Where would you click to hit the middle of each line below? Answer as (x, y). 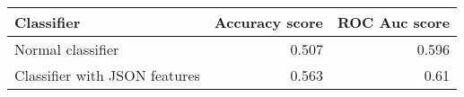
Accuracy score (268, 22)
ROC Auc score (394, 22)
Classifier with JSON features (107, 75)
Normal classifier (67, 49)
